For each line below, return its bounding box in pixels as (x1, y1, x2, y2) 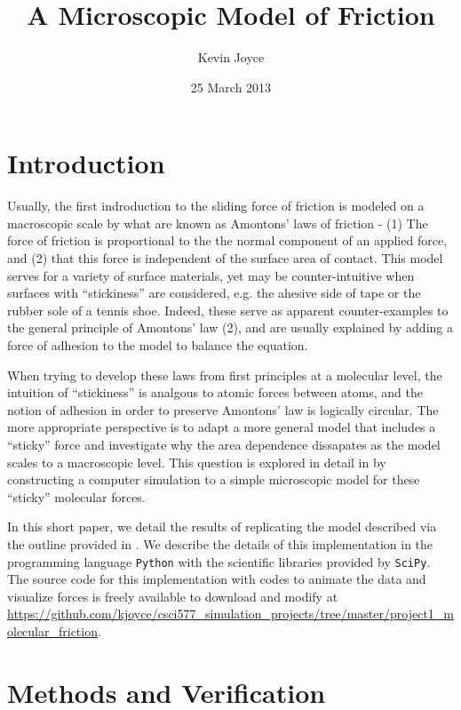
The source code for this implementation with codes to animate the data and (7, 570, 426, 588)
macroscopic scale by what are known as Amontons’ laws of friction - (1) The (7, 213, 428, 232)
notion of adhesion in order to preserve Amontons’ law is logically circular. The (7, 400, 439, 419)
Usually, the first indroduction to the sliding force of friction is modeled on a (7, 196, 425, 215)
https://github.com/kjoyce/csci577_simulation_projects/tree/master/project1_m (7, 604, 454, 623)
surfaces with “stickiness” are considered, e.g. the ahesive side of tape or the (7, 283, 421, 302)
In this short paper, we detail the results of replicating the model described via (7, 517, 437, 536)
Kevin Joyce (197, 48, 265, 67)
